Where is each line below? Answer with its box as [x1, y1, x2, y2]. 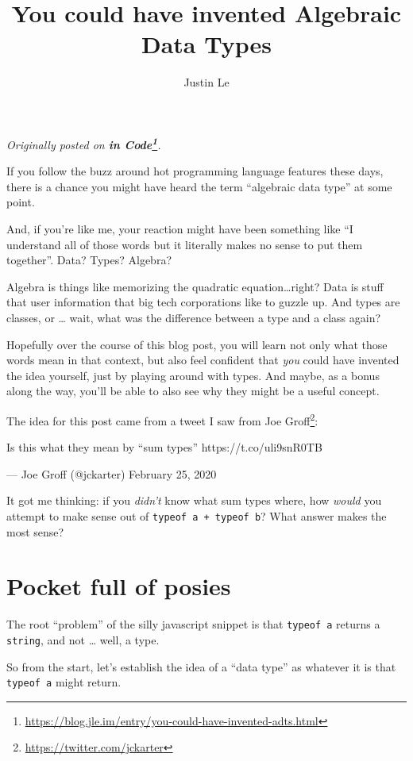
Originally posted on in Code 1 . [6, 133, 161, 152]
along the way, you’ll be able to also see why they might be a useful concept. [6, 382, 380, 399]
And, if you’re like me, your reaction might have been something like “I [6, 220, 353, 236]
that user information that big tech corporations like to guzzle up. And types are [6, 294, 400, 310]
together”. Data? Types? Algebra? [6, 252, 172, 268]
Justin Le [183, 74, 230, 90]
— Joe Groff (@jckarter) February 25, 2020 [6, 465, 217, 482]
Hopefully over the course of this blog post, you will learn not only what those [6, 336, 388, 352]
